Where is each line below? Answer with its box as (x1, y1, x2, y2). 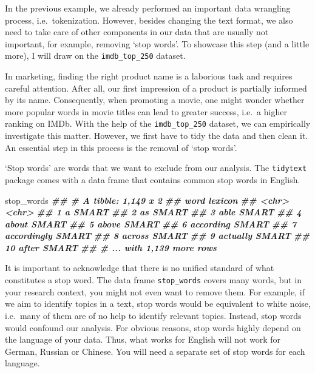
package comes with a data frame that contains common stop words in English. (5, 173, 300, 186)
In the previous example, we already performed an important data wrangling (5, 2, 291, 14)
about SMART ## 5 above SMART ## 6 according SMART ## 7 (5, 217, 297, 230)
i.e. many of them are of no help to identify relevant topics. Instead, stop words (5, 309, 302, 321)
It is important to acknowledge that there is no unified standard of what (5, 261, 274, 274)
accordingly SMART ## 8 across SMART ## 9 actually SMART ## (5, 229, 310, 242)
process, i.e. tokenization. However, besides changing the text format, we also (5, 13, 293, 26)
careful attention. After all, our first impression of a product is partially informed (5, 81, 307, 94)
